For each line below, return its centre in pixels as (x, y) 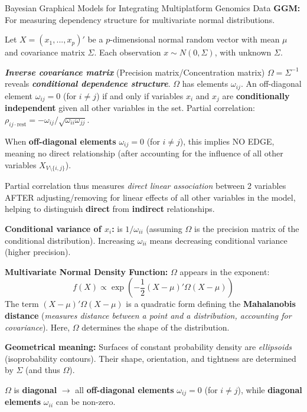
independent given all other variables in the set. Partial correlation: (130, 108)
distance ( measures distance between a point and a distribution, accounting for (148, 315)
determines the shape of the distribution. (156, 327)
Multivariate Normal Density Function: (86, 271)
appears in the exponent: (225, 271)
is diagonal (35, 389)
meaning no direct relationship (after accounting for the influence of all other (144, 153)
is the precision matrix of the (247, 228)
